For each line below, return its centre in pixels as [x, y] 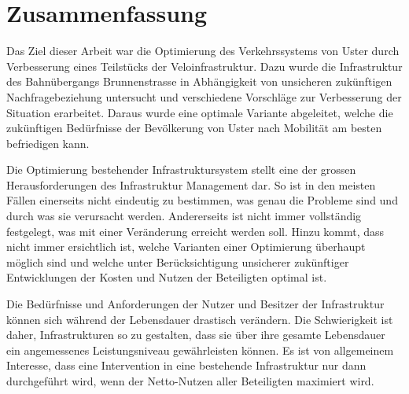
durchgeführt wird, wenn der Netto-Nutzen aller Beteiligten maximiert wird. [190, 381]
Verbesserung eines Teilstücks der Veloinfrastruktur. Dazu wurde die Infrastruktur [204, 66]
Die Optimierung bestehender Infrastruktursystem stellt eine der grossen [181, 169]
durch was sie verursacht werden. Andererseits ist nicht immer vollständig [184, 216]
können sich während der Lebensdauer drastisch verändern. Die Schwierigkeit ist [200, 319]
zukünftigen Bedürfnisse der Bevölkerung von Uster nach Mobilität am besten [194, 128]
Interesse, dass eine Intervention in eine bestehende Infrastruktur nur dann [186, 365]
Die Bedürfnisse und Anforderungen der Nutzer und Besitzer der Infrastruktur [195, 304]
